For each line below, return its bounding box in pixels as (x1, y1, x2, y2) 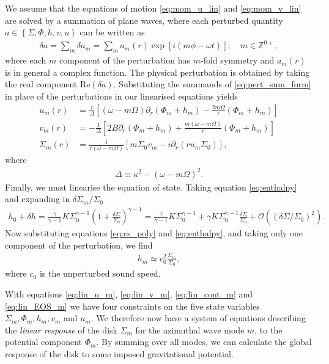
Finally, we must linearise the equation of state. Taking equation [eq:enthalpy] (5, 180, 297, 193)
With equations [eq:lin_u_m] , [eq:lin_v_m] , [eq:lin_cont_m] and (5, 288, 253, 300)
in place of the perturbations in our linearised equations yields (5, 89, 238, 102)
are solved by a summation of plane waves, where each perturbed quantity (5, 13, 283, 26)
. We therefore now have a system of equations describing (91, 311, 306, 324)
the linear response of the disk (5, 323, 117, 336)
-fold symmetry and (200, 54, 275, 67)
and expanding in (5, 192, 70, 205)
